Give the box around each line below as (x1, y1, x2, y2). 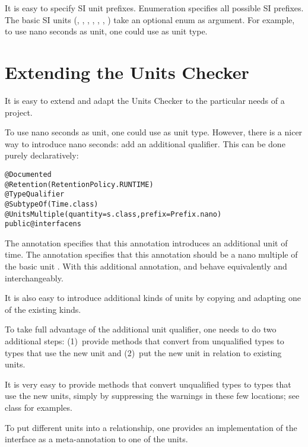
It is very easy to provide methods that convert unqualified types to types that (5, 378, 291, 390)
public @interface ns (5, 220, 81, 229)
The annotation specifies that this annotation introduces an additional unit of (5, 236, 288, 249)
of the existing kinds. (5, 303, 81, 315)
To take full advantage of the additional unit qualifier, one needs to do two (5, 323, 277, 335)
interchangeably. (5, 271, 63, 284)
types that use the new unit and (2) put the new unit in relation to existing (5, 346, 282, 359)
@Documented (5, 170, 52, 179)
